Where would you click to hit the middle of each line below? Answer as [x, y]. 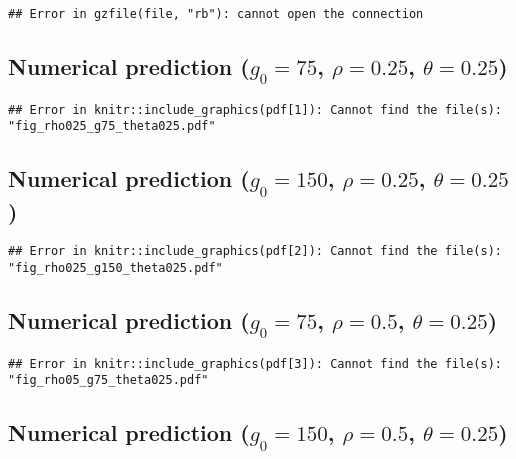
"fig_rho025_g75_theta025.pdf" [112, 126]
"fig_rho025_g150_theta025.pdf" [115, 268]
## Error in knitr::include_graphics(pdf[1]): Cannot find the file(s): [255, 109]
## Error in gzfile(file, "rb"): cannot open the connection [216, 14]
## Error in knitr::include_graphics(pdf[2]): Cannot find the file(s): [255, 251]
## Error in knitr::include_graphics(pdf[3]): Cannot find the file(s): [255, 363]
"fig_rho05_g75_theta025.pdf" [108, 380]
